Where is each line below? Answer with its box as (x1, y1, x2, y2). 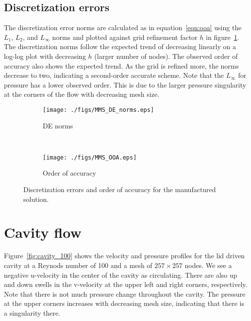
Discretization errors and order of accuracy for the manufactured (23, 184, 216, 195)
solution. (23, 194, 49, 204)
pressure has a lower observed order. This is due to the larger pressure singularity (4, 79, 246, 89)
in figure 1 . (206, 32, 239, 42)
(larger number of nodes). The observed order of (94, 51, 238, 61)
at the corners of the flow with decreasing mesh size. (4, 89, 160, 99)
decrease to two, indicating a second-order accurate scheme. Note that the (4, 70, 224, 80)
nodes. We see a (184, 260, 232, 270)
